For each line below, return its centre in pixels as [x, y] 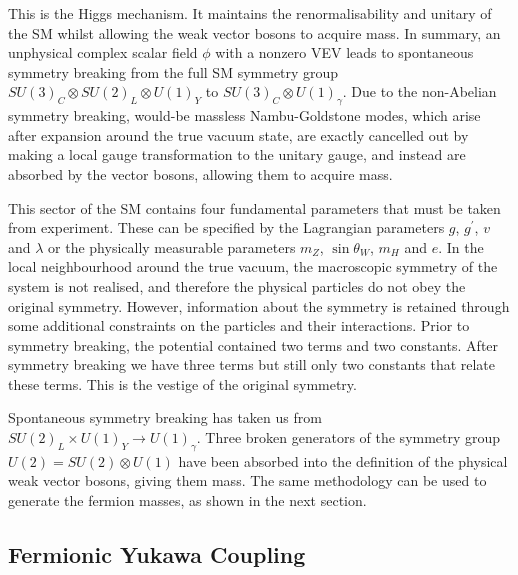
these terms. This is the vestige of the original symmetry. [182, 383]
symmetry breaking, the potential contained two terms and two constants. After [253, 344]
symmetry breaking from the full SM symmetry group [173, 71]
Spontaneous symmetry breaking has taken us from [165, 417]
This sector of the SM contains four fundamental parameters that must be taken [254, 207]
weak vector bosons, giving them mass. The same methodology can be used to [247, 480]
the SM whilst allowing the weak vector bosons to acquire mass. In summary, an [254, 32]
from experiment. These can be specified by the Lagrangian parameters [226, 227]
